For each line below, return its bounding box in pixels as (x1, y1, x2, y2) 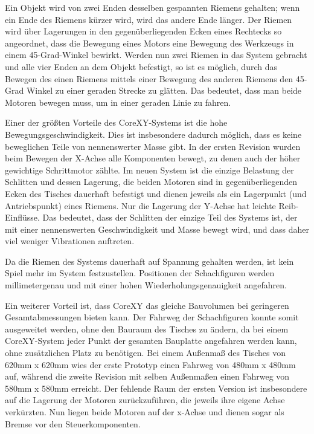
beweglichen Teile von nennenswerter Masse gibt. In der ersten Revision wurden (5, 140, 301, 152)
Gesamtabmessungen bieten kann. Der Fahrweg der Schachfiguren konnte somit (5, 311, 299, 323)
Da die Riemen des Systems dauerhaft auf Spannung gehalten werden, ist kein (5, 254, 294, 267)
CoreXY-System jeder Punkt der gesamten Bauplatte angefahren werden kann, (5, 334, 297, 347)
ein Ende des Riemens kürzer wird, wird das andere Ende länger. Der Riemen (5, 13, 292, 25)
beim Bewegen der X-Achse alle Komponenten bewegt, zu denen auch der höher (5, 152, 301, 164)
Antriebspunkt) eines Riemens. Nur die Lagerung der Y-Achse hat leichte (5, 199, 276, 212)
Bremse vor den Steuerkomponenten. (5, 417, 141, 430)
